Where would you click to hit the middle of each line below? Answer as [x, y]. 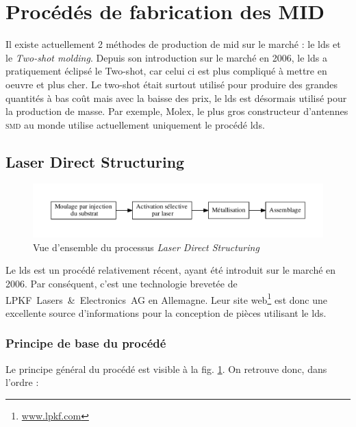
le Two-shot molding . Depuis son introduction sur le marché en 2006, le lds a [166, 57]
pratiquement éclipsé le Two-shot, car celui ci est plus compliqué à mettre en [166, 71]
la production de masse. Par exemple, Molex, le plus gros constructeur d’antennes [177, 111]
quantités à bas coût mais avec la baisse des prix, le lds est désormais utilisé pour [176, 98]
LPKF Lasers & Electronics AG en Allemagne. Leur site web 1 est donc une [166, 298]
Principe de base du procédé [86, 343]
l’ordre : [22, 382]
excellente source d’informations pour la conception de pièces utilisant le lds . [166, 312]
